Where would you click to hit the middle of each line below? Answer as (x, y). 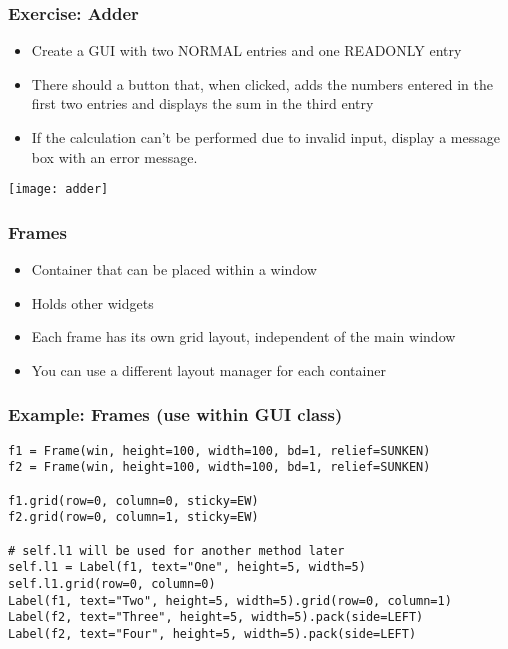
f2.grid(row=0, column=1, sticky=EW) (133, 517)
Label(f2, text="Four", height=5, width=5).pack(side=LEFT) (212, 633)
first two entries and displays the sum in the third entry (202, 103)
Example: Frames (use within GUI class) (175, 414)
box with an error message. (114, 156)
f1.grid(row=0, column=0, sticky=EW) (133, 500)
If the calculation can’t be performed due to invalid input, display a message (265, 137)
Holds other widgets (92, 302)
